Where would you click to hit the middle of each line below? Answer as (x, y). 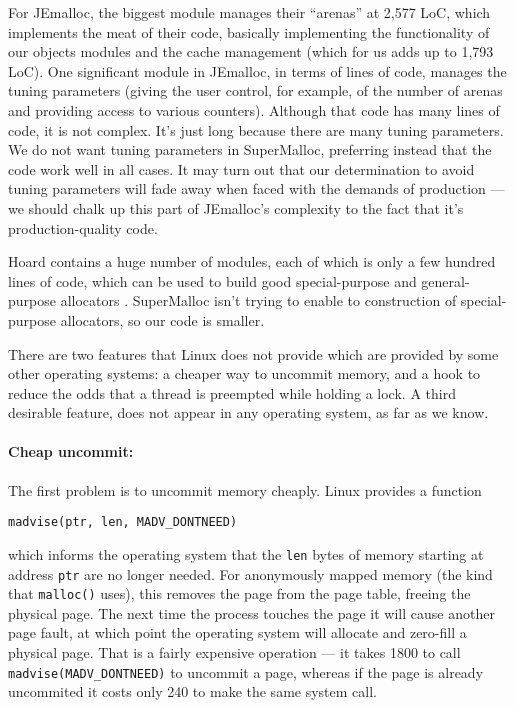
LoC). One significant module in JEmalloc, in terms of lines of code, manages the (257, 70)
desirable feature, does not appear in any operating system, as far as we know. (248, 412)
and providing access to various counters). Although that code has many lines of (254, 109)
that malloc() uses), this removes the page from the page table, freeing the (239, 593)
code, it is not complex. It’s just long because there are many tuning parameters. (256, 129)
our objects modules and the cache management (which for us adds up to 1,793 (251, 51)
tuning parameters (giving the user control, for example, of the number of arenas (255, 90)
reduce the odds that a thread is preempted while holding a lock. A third (232, 392)
